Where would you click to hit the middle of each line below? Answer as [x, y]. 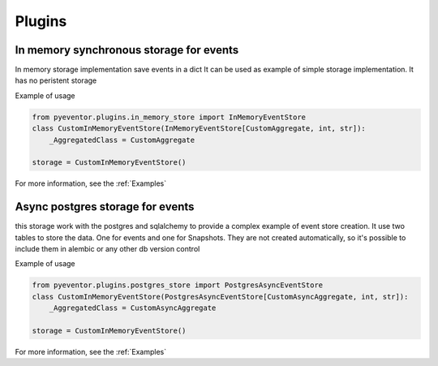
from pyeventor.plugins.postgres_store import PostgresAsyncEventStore [178, 285]
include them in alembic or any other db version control [107, 249]
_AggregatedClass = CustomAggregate [122, 140]
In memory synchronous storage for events [127, 50]
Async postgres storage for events [105, 207]
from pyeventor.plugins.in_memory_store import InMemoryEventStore [169, 117]
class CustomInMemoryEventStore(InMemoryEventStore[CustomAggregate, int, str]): [199, 129]
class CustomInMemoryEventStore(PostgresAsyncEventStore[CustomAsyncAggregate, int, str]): [220, 297]
